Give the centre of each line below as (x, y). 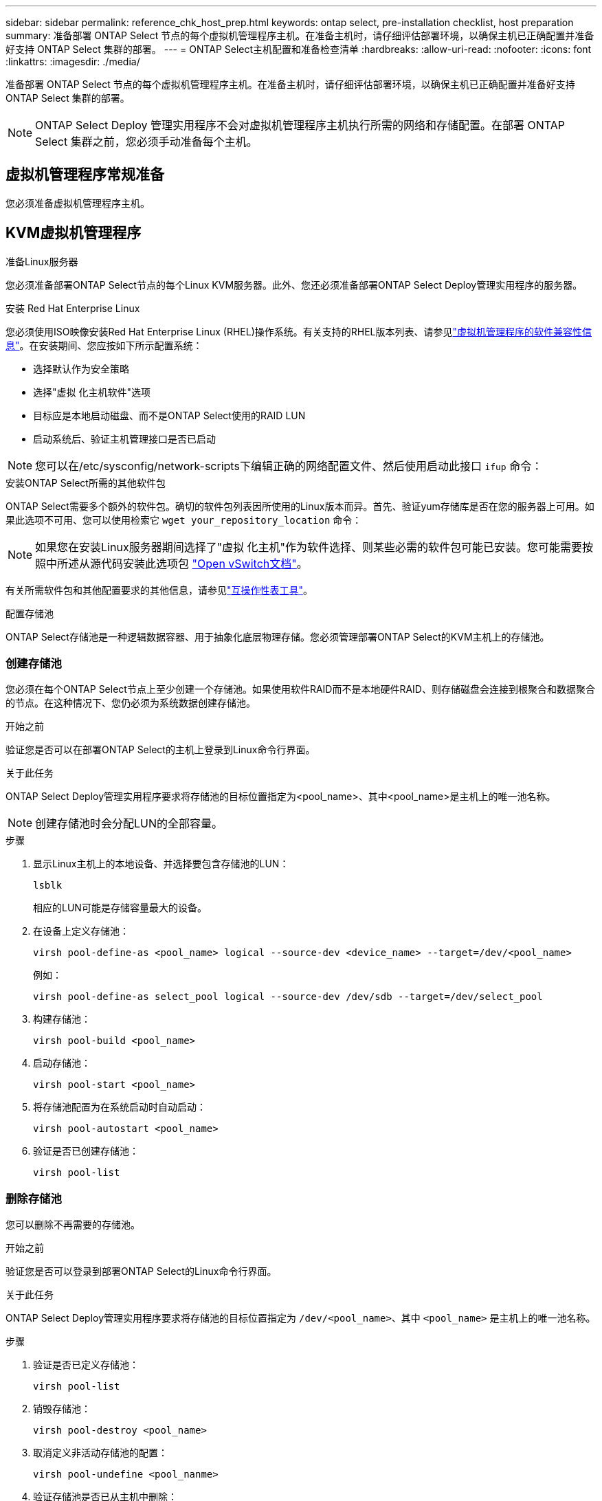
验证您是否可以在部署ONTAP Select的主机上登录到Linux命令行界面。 (160, 750)
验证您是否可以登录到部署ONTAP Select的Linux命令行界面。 (141, 1271)
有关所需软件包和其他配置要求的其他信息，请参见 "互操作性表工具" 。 (159, 590)
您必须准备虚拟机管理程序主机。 (78, 203)
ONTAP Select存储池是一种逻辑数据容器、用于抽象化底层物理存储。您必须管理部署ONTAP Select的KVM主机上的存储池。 (278, 636)
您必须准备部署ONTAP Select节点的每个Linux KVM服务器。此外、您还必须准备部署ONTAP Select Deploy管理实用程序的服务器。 (294, 285)
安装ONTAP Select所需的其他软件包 (86, 482)
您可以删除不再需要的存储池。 (73, 1225)
